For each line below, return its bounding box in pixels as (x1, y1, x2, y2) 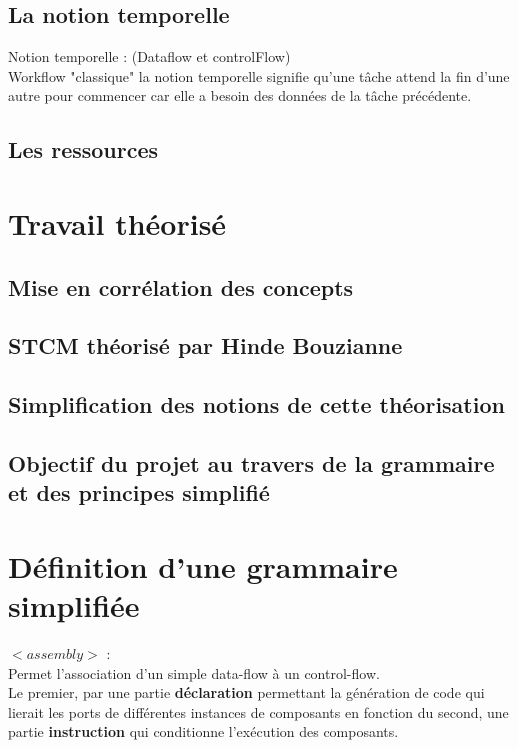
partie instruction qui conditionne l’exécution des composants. (8, 721, 399, 742)
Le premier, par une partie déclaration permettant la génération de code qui (8, 682, 485, 703)
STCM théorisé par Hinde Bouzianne (8, 330, 403, 361)
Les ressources (8, 134, 159, 165)
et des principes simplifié (8, 477, 270, 508)
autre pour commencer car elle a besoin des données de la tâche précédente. (8, 85, 472, 106)
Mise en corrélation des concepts (8, 271, 354, 302)
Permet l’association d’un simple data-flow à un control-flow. (8, 662, 380, 683)
